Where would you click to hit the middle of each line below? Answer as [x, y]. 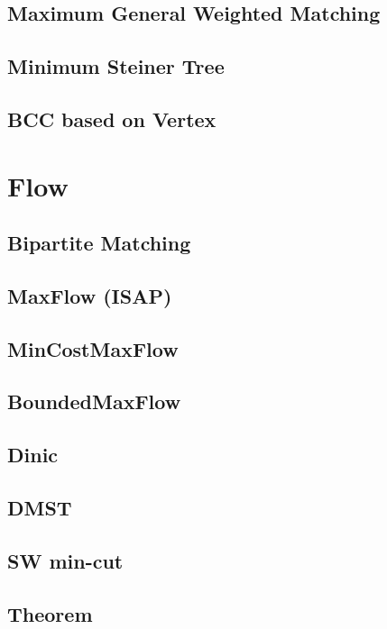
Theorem [50, 613]
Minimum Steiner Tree [116, 66]
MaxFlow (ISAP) [90, 295]
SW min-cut [65, 560]
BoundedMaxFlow [94, 401]
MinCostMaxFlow [93, 348]
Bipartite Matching [99, 243]
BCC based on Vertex [112, 119]
